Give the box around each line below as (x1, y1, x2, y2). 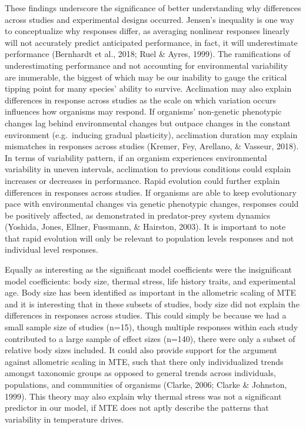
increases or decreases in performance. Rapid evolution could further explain (5, 174, 280, 186)
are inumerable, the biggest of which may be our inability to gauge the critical (5, 71, 287, 83)
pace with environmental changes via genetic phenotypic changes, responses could (5, 197, 299, 210)
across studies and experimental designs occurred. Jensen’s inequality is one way (5, 13, 294, 25)
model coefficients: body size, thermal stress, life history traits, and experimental (5, 274, 296, 287)
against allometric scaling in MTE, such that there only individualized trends (5, 355, 284, 367)
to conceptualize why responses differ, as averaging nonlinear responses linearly (5, 25, 290, 37)
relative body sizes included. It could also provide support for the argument (5, 344, 277, 356)
